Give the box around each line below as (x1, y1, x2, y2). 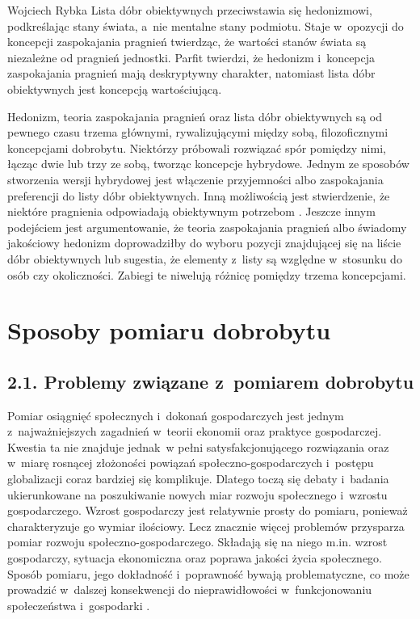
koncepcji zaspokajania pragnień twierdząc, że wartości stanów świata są (7, 33, 367, 50)
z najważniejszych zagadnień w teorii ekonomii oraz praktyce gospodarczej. (7, 423, 382, 440)
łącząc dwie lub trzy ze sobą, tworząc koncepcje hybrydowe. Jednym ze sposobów (7, 155, 409, 172)
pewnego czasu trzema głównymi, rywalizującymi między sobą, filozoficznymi (7, 124, 388, 141)
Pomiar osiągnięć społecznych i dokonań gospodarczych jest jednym (7, 406, 344, 423)
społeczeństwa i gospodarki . (7, 596, 150, 613)
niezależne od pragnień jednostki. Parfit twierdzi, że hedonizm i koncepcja (7, 48, 376, 65)
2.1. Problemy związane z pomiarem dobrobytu (7, 368, 414, 394)
